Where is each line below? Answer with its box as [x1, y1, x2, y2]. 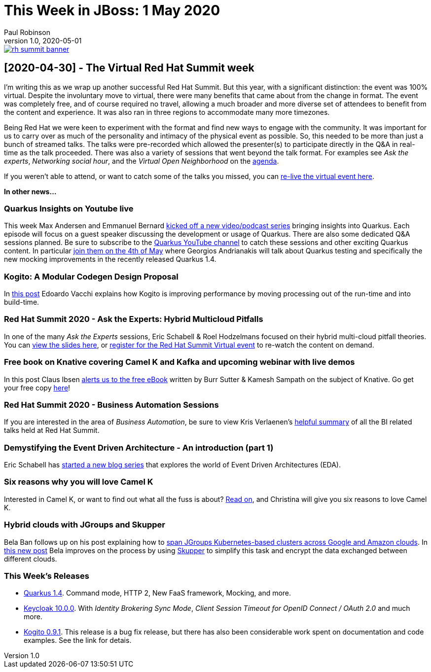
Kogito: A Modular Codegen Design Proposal [4, 271, 179, 282]
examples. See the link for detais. [24, 636, 132, 645]
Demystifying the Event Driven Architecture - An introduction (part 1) [4, 442, 274, 453]
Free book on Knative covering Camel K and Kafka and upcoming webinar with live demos [4, 357, 355, 367]
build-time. [4, 298, 39, 307]
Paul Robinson [4, 28, 50, 36]
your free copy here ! [4, 383, 71, 392]
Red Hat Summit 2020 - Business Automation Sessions [4, 399, 219, 410]
